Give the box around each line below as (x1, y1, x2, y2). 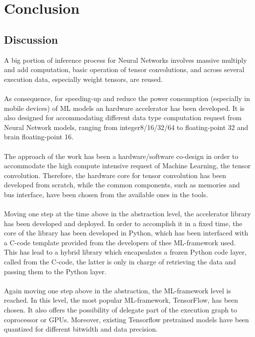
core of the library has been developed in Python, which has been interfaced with (4, 228, 248, 238)
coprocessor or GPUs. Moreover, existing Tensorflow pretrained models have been (4, 314, 249, 324)
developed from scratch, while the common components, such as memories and (4, 180, 240, 190)
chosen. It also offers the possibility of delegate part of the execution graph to (4, 305, 237, 315)
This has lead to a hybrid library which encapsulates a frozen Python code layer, (4, 247, 247, 257)
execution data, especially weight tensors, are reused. (4, 74, 163, 84)
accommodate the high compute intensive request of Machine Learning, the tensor (4, 160, 251, 171)
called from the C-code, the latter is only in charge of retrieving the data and (4, 257, 236, 267)
